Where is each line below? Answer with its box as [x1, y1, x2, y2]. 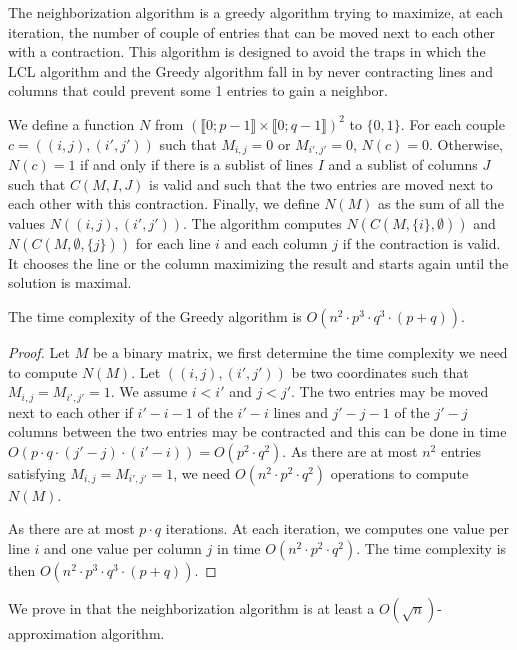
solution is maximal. [8, 272, 132, 293]
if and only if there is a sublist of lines [80, 154, 314, 175]
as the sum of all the [378, 193, 504, 214]
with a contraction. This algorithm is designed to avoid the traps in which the [8, 41, 486, 62]
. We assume [110, 381, 188, 402]
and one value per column [43, 538, 202, 558]
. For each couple [400, 113, 505, 134]
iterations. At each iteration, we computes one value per [165, 518, 510, 539]
